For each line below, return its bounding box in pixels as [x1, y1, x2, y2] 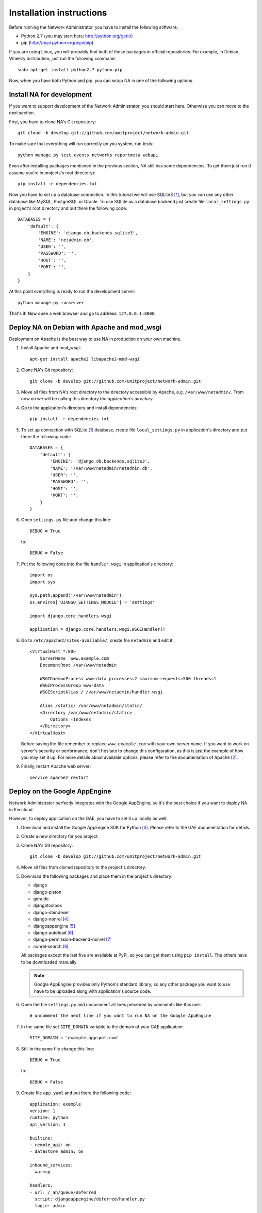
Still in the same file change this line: [21, 1046, 94, 1051]
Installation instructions [9, 7, 107, 18]
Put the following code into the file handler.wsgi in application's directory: [21, 561, 173, 567]
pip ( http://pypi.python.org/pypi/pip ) [21, 40, 94, 46]
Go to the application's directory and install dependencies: [21, 405, 138, 410]
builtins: [30, 1135, 53, 1141]
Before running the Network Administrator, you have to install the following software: [9, 24, 178, 30]
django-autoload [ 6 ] [33, 930, 74, 935]
